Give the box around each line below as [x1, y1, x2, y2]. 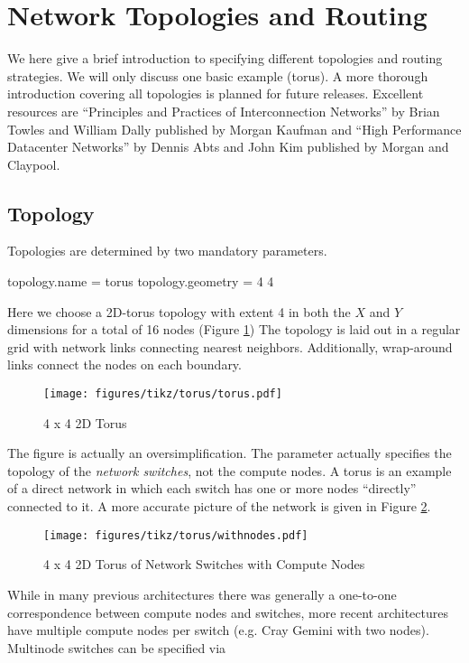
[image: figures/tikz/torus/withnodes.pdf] [43, 528, 308, 542]
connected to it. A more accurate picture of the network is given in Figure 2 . [7, 497, 431, 516]
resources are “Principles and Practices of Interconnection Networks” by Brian [7, 101, 440, 120]
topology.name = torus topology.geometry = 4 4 [7, 272, 274, 291]
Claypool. [7, 154, 60, 173]
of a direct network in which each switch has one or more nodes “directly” [7, 479, 417, 498]
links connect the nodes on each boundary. [7, 355, 242, 374]
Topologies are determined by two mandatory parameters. [7, 241, 327, 260]
